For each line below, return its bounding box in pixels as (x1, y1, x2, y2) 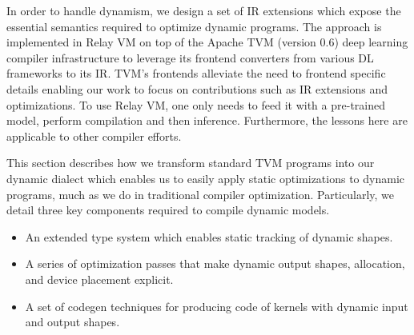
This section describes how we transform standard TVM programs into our (6, 154, 375, 171)
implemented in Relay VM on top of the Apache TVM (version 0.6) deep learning (6, 34, 408, 50)
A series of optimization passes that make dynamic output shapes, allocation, (25, 255, 405, 272)
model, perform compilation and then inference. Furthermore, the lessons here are (6, 112, 408, 129)
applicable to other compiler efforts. (6, 127, 182, 144)
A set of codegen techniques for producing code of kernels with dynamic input (25, 297, 408, 314)
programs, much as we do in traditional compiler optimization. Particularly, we (6, 185, 394, 202)
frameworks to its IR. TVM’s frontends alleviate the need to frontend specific (6, 65, 386, 82)
